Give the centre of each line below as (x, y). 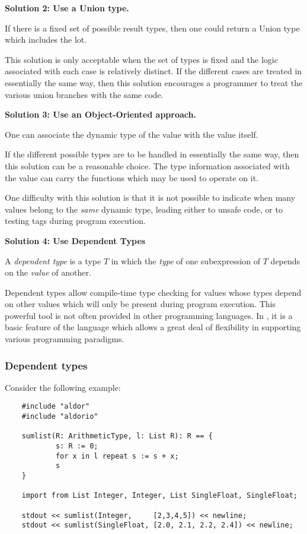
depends (285, 260)
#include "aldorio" (60, 417)
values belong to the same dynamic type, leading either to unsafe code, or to (144, 209)
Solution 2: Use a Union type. (67, 8)
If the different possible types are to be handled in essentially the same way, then (152, 154)
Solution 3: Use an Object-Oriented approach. (100, 114)
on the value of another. (48, 272)
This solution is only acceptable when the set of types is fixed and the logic (141, 59)
